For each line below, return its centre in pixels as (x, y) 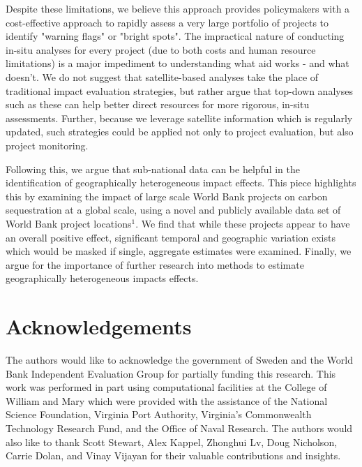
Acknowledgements (99, 326)
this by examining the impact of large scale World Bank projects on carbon (167, 196)
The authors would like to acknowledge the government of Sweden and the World (179, 359)
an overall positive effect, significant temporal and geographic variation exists (171, 237)
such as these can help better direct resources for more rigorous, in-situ (158, 104)
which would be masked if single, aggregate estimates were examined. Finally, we (179, 251)
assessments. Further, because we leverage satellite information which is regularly (179, 118)
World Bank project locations (69, 223)
